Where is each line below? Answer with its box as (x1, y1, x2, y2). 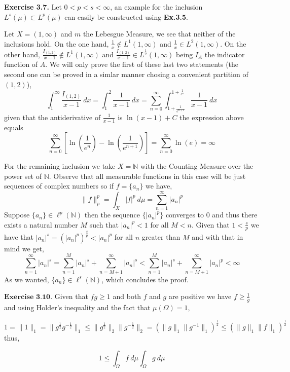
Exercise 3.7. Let (4, 2, 62, 12)
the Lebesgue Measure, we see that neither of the (83, 28, 236, 39)
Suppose (4, 209, 30, 220)
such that (89, 219, 119, 230)
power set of (4, 170, 42, 181)
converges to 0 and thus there (165, 209, 258, 220)
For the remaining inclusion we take (4, 161, 116, 171)
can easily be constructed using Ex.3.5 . (64, 11, 188, 22)
